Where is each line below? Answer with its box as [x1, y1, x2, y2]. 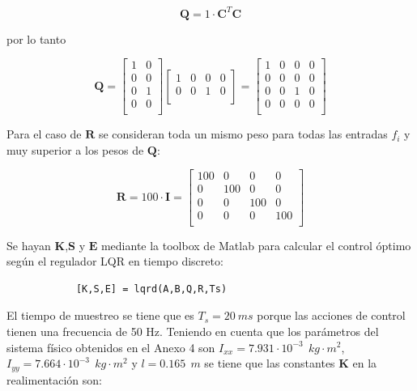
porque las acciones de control [257, 307, 406, 324]
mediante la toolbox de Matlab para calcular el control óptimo [100, 236, 411, 253]
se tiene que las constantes [204, 355, 335, 372]
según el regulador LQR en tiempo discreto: [6, 253, 223, 270]
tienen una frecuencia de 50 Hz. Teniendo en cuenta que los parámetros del [6, 322, 379, 339]
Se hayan [6, 236, 51, 253]
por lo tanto [6, 30, 66, 47]
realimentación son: [6, 371, 102, 388]
